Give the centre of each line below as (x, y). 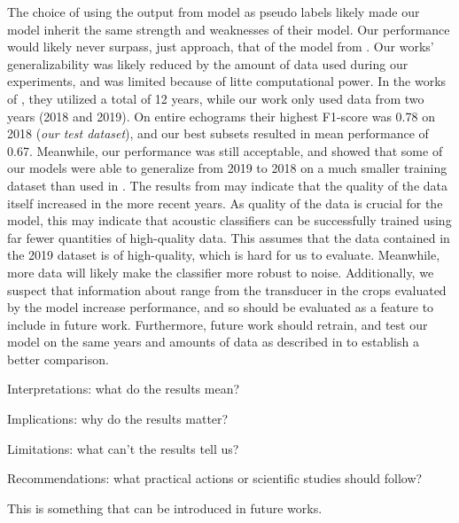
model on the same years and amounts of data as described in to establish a (213, 342)
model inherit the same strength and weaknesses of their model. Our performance (229, 29)
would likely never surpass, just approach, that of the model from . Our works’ (221, 47)
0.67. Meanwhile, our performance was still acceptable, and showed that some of (225, 150)
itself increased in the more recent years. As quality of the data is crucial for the (225, 203)
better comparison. (58, 359)
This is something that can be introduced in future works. (165, 507)
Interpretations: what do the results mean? (124, 389)
